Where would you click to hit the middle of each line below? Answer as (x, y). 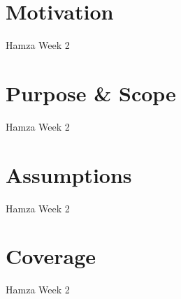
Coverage (51, 256)
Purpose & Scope (91, 93)
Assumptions (69, 174)
